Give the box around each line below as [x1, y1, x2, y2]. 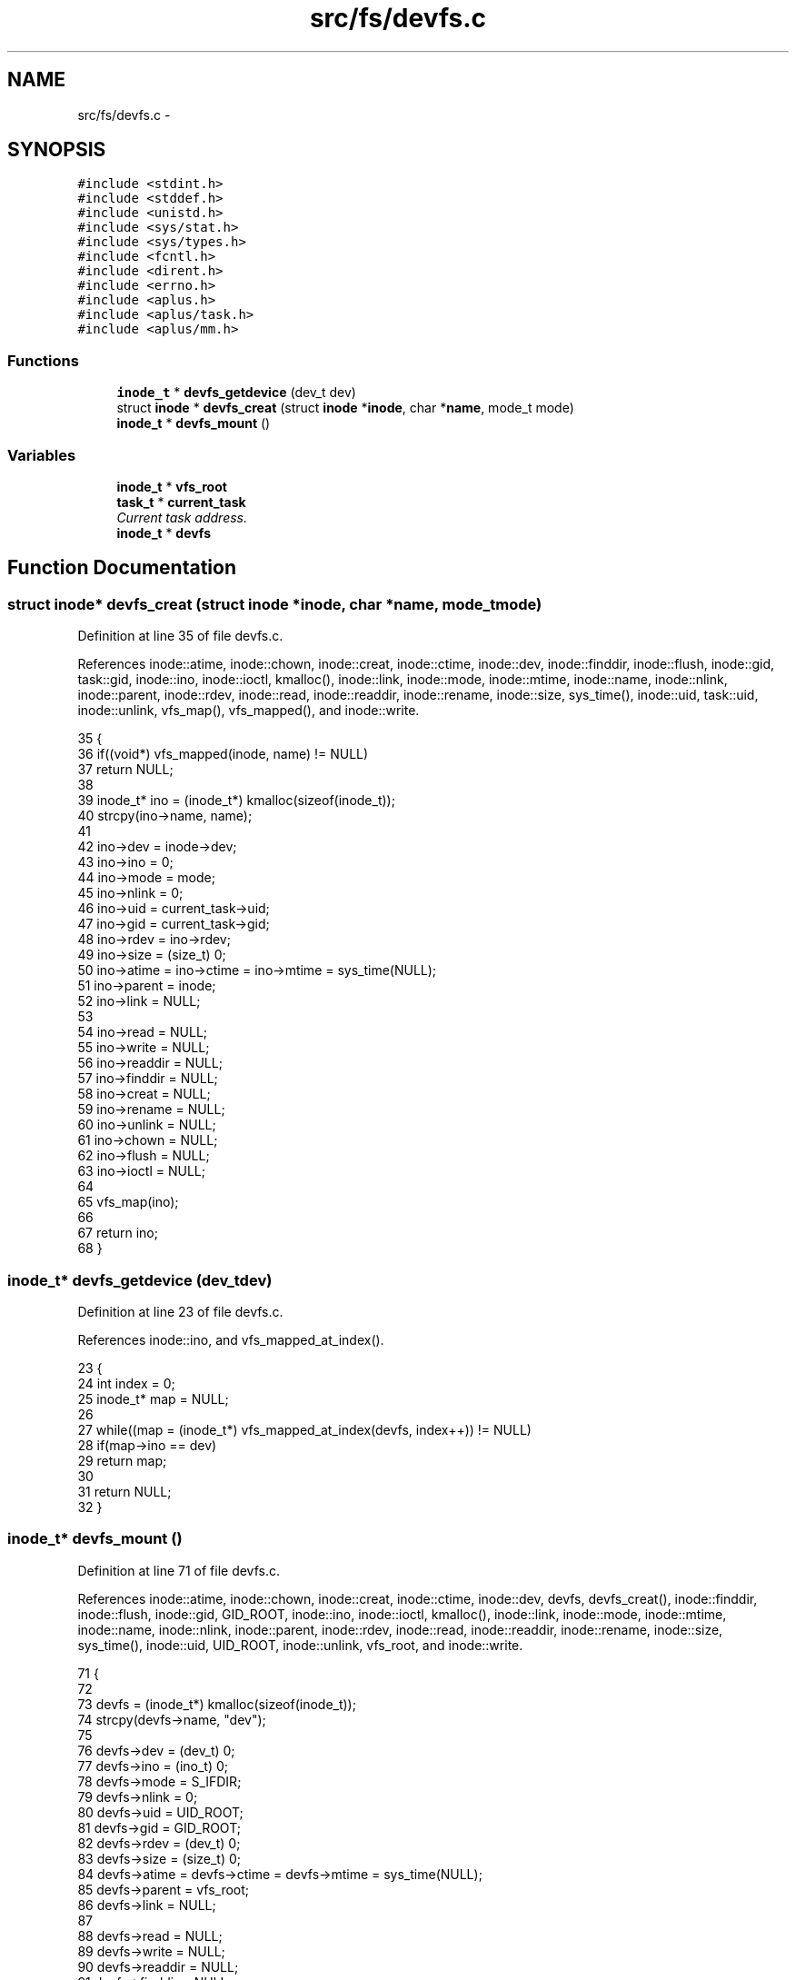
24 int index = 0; [77, 1375, 175, 1391]
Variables [7, 445, 76, 464]
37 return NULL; [77, 761, 174, 778]
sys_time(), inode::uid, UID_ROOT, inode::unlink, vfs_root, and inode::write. [77, 1637, 523, 1653]
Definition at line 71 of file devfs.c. [77, 1562, 280, 1578]
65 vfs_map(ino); [77, 1194, 179, 1210]
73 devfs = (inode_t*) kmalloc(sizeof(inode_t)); [77, 1696, 356, 1712]
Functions [7, 351, 79, 370]
